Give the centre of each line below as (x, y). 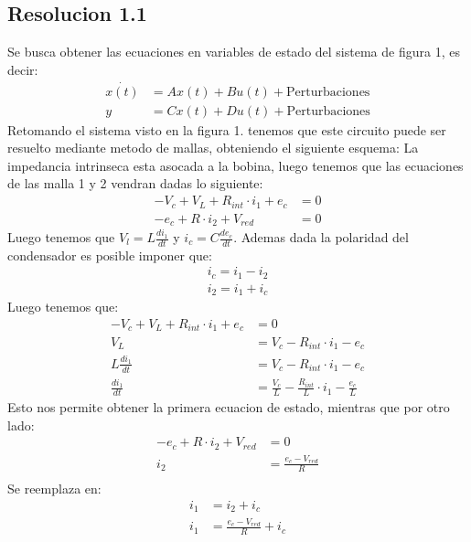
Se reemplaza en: (54, 489)
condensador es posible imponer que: (110, 255)
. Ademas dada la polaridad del (321, 237)
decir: (23, 69)
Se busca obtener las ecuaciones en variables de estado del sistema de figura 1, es (234, 52)
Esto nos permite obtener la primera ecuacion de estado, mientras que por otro (229, 407)
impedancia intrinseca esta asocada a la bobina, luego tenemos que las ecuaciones (235, 165)
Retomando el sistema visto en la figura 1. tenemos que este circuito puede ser (227, 129)
